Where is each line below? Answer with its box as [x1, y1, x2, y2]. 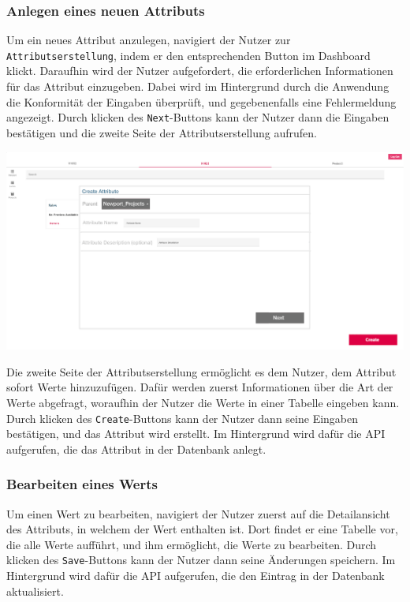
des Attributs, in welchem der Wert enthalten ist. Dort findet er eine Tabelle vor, [6, 521, 398, 537]
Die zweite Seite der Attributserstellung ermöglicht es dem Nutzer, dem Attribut [6, 363, 397, 380]
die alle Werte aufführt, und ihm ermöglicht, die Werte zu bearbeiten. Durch [6, 536, 377, 552]
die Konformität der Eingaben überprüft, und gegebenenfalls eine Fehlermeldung [6, 93, 397, 110]
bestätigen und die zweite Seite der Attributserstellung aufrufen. [6, 124, 317, 140]
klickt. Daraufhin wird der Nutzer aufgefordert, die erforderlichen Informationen [6, 62, 393, 79]
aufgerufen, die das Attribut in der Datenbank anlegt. [6, 440, 266, 457]
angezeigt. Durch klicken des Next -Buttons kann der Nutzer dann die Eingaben [6, 109, 389, 125]
